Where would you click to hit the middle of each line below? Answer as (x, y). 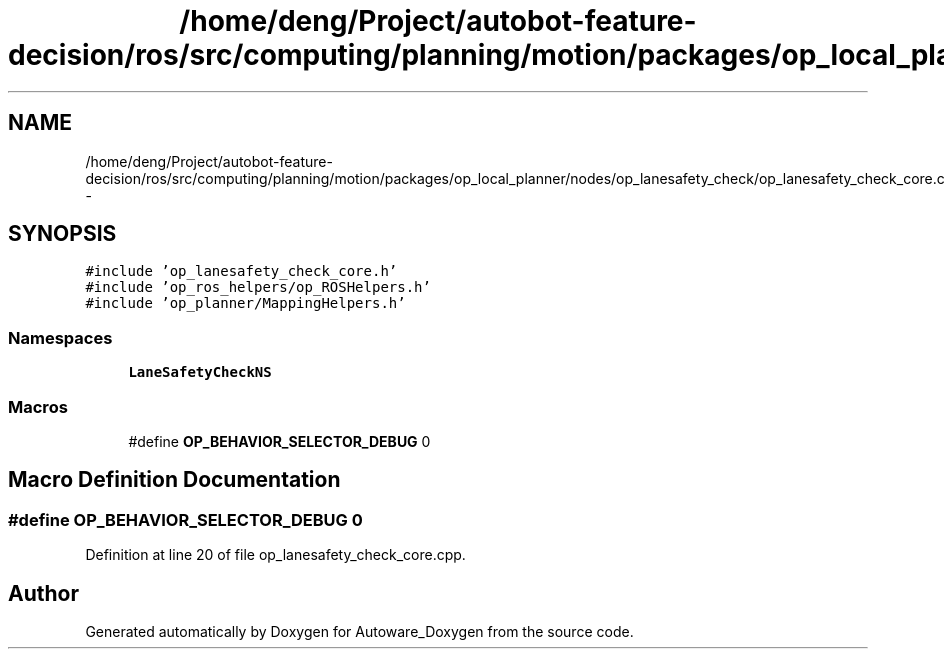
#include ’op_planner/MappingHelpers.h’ (245, 303)
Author (43, 593)
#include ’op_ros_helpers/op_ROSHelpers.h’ (258, 287)
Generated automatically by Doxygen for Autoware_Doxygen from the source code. (359, 631)
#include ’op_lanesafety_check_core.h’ (241, 271)
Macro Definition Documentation (174, 480)
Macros (38, 406)
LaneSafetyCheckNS (200, 372)
